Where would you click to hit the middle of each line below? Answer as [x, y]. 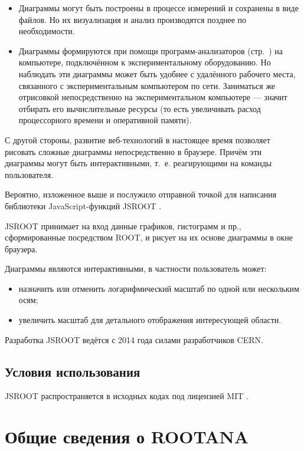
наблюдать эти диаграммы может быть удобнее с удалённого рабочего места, [157, 73]
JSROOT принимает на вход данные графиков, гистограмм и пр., [123, 225]
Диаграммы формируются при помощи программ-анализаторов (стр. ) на [151, 50]
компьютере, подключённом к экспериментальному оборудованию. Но [145, 62]
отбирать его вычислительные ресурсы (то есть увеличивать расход [140, 108]
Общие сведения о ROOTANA [127, 437]
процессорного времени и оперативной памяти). [105, 120]
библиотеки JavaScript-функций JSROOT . [83, 205]
